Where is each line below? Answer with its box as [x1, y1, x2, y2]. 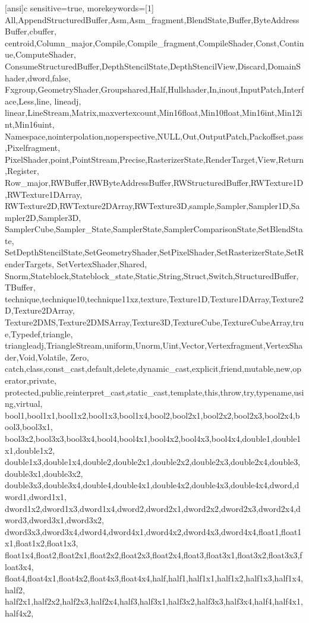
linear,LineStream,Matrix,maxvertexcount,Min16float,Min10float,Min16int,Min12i [5, 106, 302, 119]
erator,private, [5, 374, 56, 386]
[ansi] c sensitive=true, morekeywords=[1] [5, 2, 154, 14]
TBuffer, [5, 281, 36, 293]
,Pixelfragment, [5, 141, 61, 154]
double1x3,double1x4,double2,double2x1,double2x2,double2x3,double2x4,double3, [5, 456, 301, 468]
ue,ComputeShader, [5, 48, 76, 61]
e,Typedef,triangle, [5, 327, 73, 340]
